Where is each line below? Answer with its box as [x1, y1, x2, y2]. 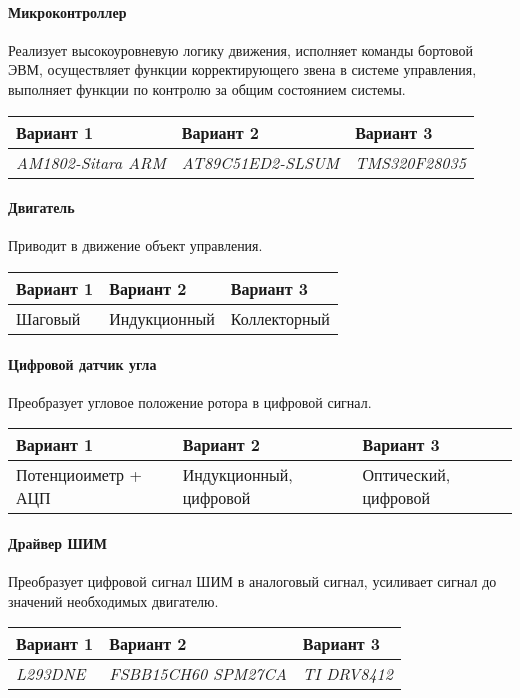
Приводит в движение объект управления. [8, 235, 263, 256]
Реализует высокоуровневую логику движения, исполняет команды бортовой [8, 39, 473, 60]
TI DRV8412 [302, 662, 393, 686]
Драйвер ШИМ [8, 532, 107, 553]
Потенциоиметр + [16, 463, 142, 487]
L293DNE [16, 662, 86, 686]
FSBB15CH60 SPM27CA [109, 662, 287, 686]
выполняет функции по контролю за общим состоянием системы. [8, 78, 406, 99]
